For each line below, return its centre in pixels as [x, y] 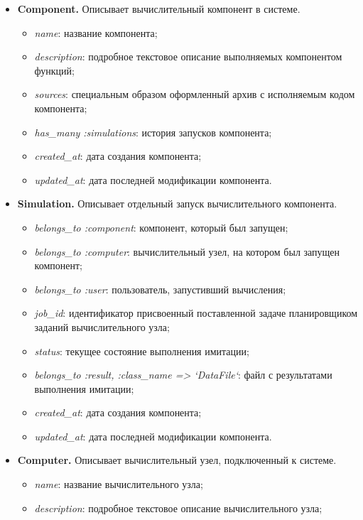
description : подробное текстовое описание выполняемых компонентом [188, 56]
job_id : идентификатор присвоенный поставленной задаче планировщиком [196, 313]
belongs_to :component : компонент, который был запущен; [161, 227]
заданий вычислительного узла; [102, 326]
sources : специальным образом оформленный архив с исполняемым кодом [195, 94]
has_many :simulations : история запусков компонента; [153, 132]
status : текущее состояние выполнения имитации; [142, 351]
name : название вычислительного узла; [119, 484]
